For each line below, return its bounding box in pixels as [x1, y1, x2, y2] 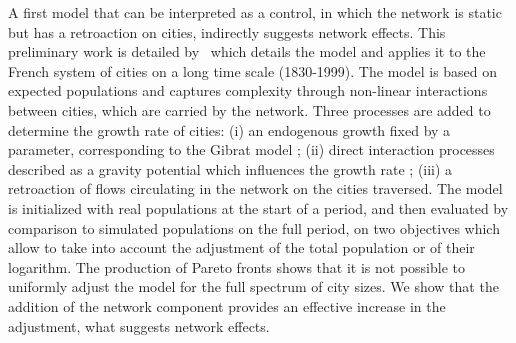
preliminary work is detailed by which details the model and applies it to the [8, 41, 486, 62]
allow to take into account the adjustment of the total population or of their [8, 237, 475, 258]
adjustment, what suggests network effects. [8, 315, 270, 336]
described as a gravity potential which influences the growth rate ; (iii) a [8, 158, 453, 179]
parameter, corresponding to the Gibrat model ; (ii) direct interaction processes [8, 139, 495, 160]
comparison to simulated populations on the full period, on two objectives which [8, 217, 500, 238]
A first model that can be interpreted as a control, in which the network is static [8, 2, 502, 22]
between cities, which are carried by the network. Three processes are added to [8, 99, 491, 120]
